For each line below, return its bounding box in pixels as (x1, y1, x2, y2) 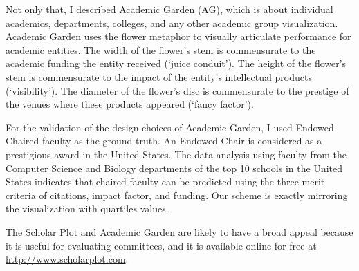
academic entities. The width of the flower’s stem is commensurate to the (6, 42, 316, 57)
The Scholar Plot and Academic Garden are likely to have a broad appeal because (6, 224, 353, 239)
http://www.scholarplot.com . (6, 252, 129, 266)
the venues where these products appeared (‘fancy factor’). (6, 97, 254, 111)
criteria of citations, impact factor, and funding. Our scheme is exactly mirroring (6, 187, 348, 202)
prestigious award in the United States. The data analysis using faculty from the (6, 147, 347, 161)
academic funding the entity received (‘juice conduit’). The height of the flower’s (6, 56, 347, 71)
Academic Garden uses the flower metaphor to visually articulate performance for (6, 29, 351, 44)
